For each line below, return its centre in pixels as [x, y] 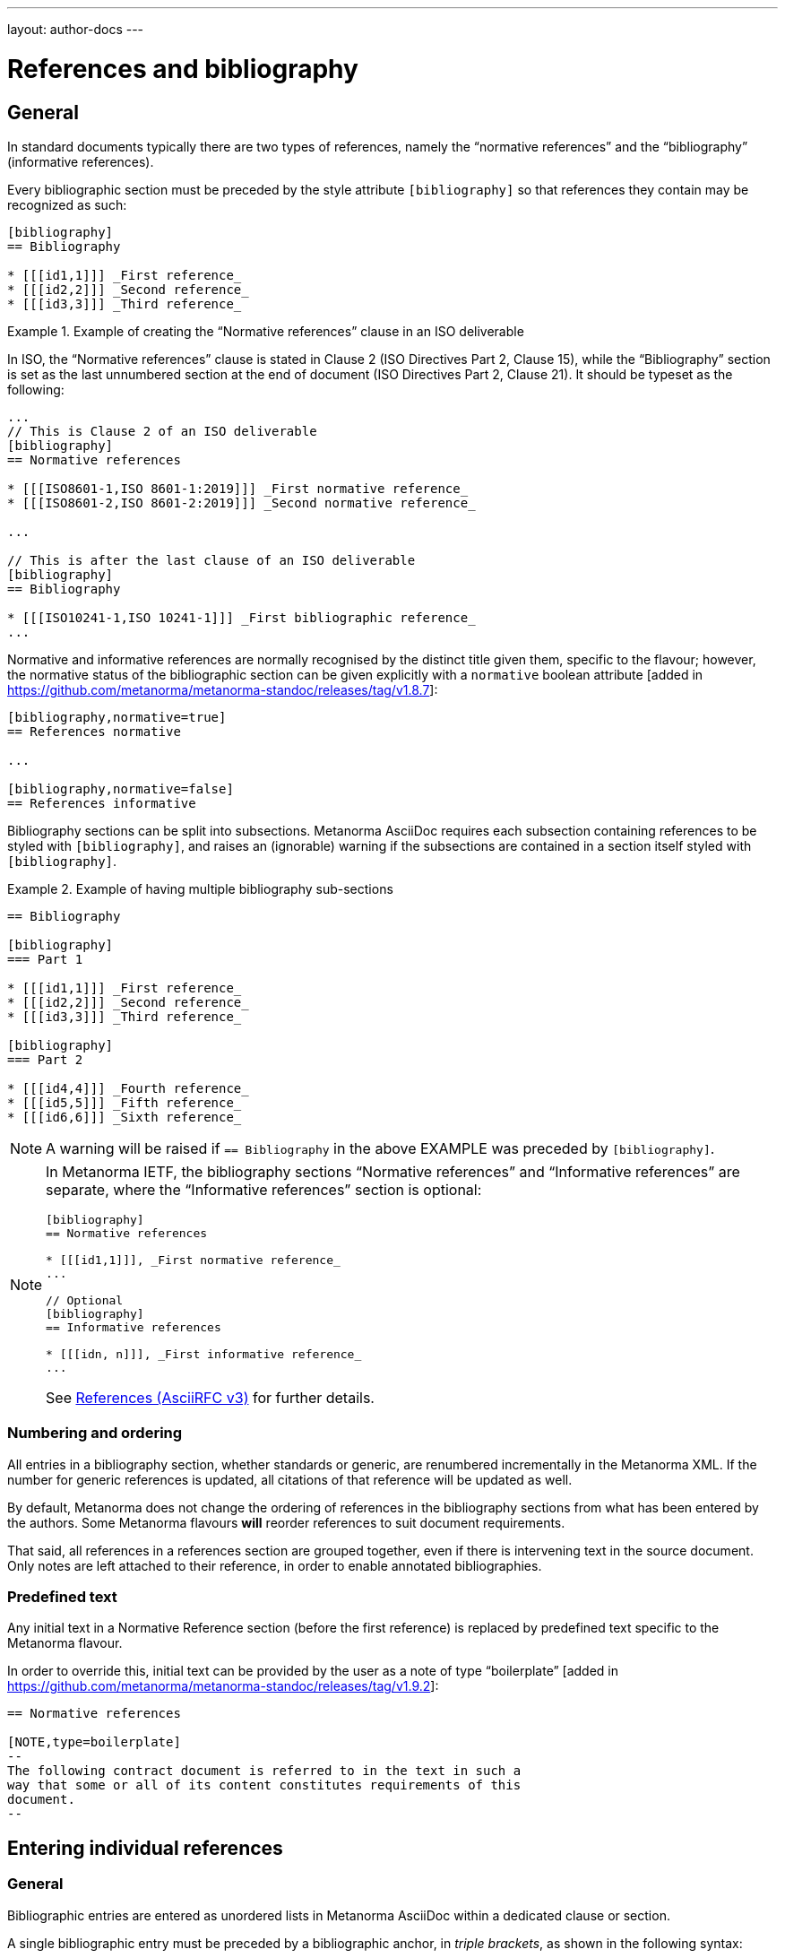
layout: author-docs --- [76, 29]
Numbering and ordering [95, 1433]
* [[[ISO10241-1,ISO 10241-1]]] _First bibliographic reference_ [242, 617]
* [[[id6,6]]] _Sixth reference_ [125, 1117]
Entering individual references [145, 1848]
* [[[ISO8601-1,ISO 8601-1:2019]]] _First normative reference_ [238, 488]
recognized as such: [67, 204]
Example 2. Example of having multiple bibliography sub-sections [200, 888]
